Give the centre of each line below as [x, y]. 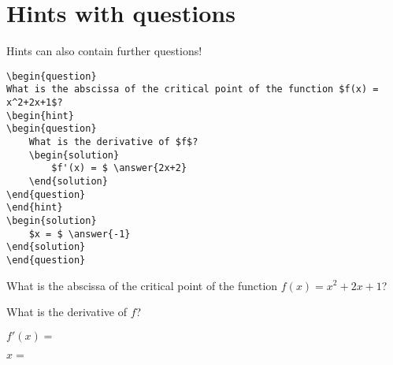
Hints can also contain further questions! [104, 51]
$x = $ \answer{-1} [80, 234]
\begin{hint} [40, 115]
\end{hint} [35, 208]
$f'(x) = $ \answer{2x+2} [119, 168]
